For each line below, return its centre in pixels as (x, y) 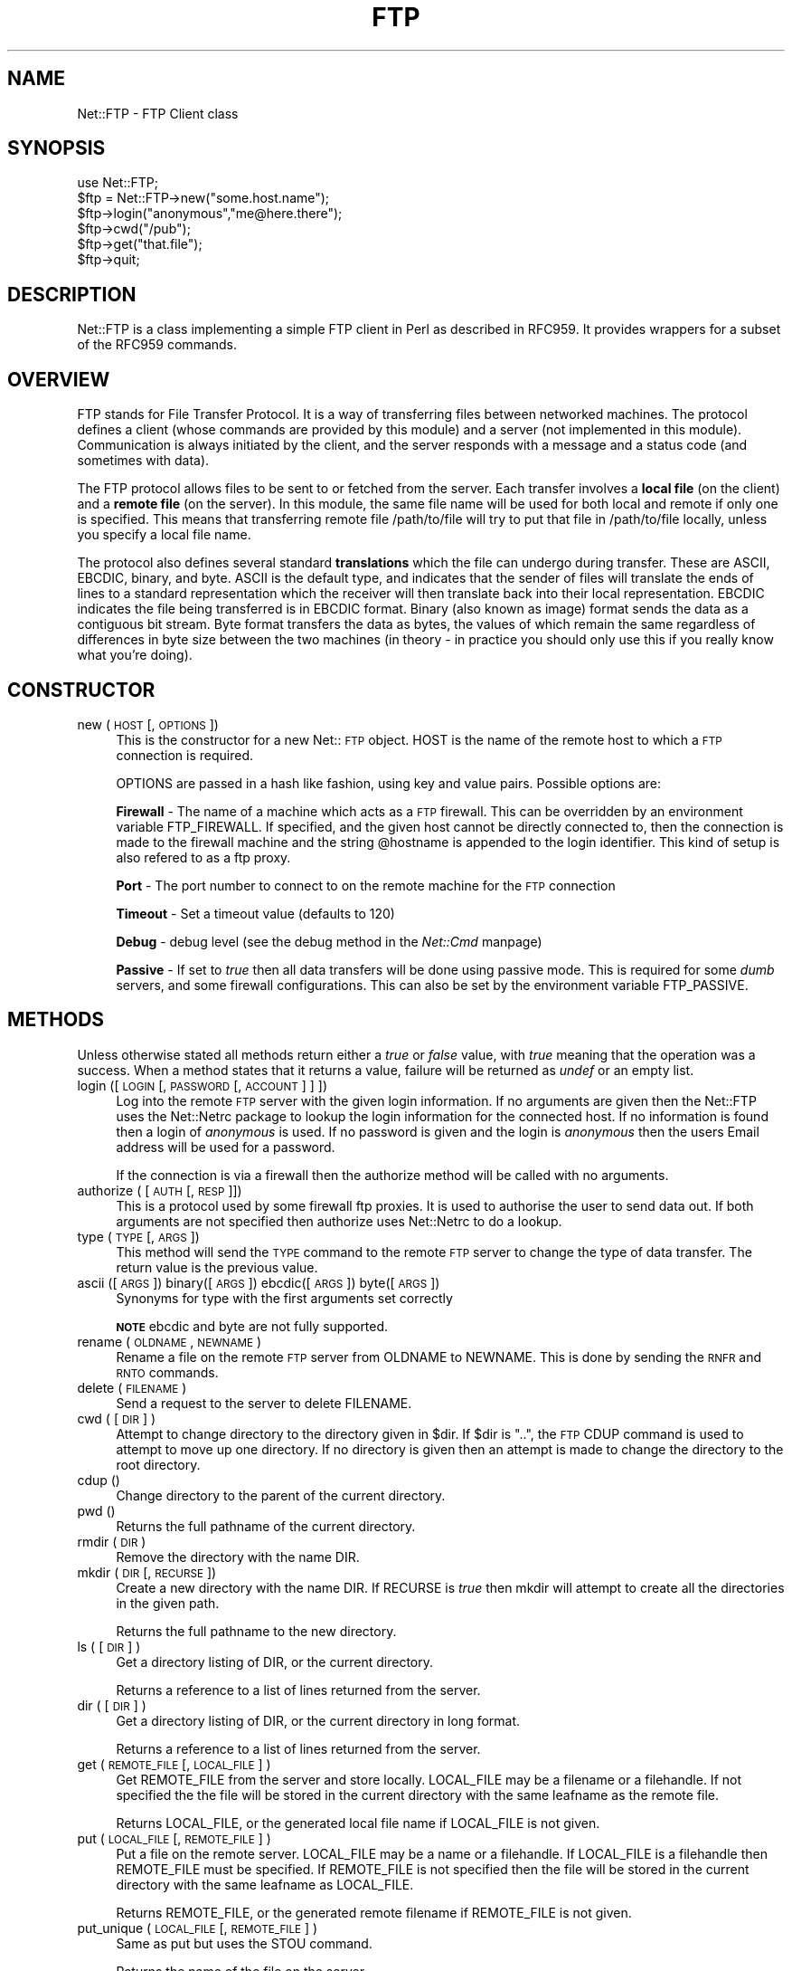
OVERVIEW (59, 379)
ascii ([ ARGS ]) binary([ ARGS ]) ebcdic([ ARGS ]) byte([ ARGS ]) (259, 1282)
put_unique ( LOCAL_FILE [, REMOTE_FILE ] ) (198, 1928)
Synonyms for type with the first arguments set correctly (284, 1298)
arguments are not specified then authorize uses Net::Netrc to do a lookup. (339, 1221)
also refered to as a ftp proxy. (203, 857)
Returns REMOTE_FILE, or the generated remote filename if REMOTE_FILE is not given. (374, 1912)
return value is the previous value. (217, 1267)
